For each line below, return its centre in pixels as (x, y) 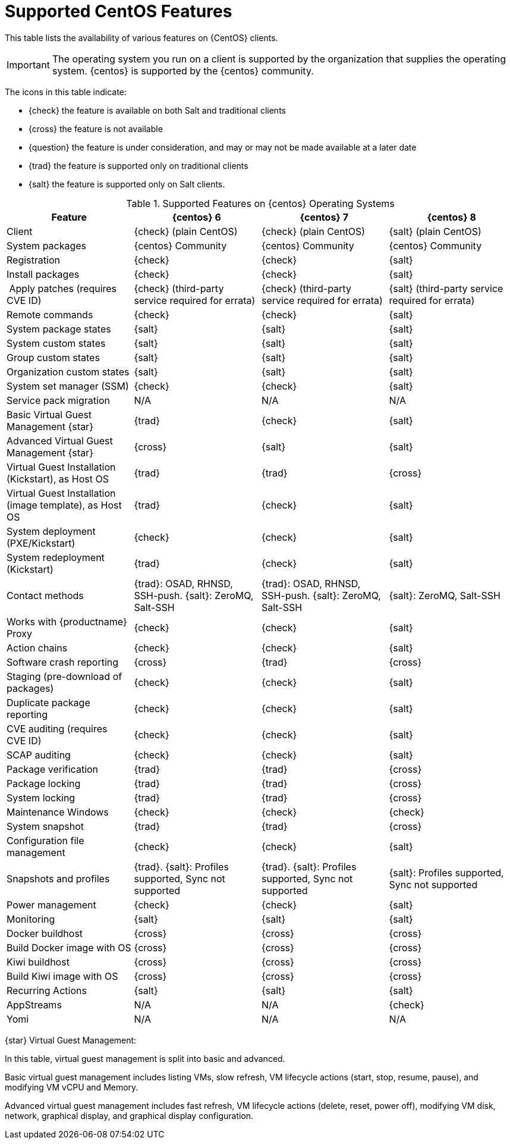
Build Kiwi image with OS (62, 976)
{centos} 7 (324, 217)
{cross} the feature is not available (96, 128)
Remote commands (50, 314)
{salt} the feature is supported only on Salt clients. (127, 184)
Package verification (53, 769)
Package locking (44, 783)
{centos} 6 (196, 217)
